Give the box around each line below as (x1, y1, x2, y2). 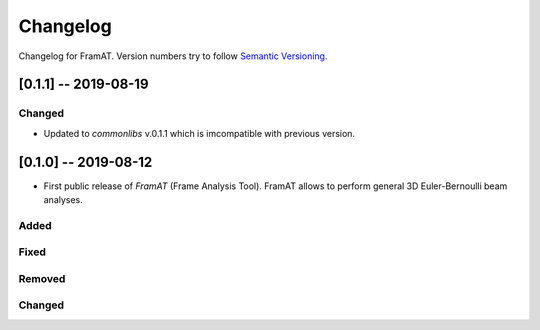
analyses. (43, 194, 84, 205)
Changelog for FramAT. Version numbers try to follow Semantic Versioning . (18, 50, 328, 62)
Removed (18, 271, 66, 285)
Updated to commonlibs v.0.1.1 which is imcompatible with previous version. (43, 127, 355, 139)
